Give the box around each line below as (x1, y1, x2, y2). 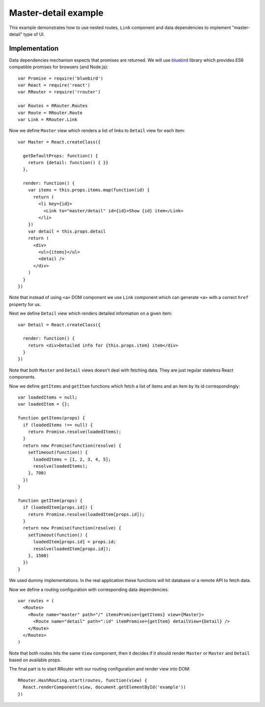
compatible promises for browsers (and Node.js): (9, 64, 108, 70)
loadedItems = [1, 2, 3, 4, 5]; (33, 456, 111, 462)
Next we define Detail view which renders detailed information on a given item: (9, 310, 173, 317)
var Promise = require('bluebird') (18, 75, 104, 81)
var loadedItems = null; (18, 395, 78, 400)
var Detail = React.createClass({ (18, 322, 101, 327)
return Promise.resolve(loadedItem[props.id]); (27, 511, 145, 517)
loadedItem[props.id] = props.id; (33, 539, 116, 545)
